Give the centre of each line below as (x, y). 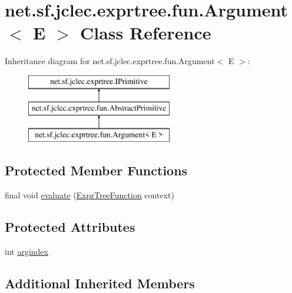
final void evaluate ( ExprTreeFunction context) (89, 195)
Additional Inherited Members (100, 283)
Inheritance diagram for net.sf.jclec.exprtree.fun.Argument (110, 61)
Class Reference (146, 33)
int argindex (26, 251)
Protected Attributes (70, 227)
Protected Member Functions (96, 170)
